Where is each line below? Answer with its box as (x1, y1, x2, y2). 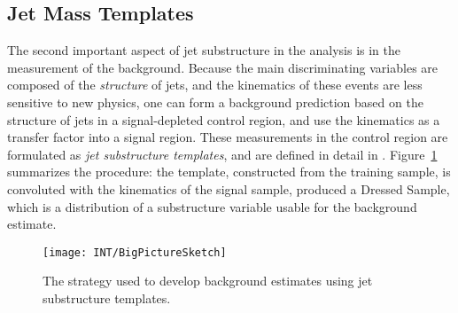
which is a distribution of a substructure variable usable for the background (7, 197, 417, 215)
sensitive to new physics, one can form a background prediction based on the (7, 92, 423, 111)
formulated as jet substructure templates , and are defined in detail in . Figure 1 (7, 145, 438, 163)
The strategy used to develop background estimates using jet (43, 271, 373, 290)
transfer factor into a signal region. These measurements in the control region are (7, 128, 448, 146)
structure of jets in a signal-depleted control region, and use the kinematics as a (7, 110, 440, 129)
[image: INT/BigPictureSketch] (43, 246, 227, 259)
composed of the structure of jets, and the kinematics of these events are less (7, 75, 423, 94)
